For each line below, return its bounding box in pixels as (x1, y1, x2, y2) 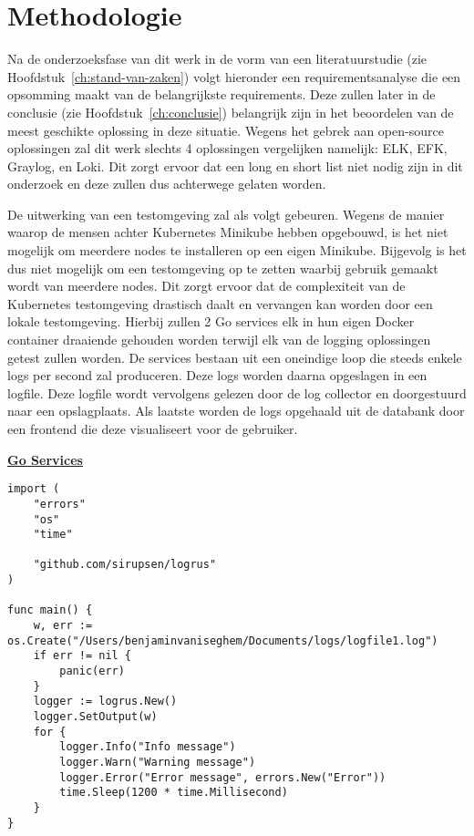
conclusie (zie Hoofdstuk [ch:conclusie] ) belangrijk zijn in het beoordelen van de (7, 102, 454, 121)
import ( (7, 482, 60, 496)
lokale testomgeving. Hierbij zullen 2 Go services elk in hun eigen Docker (7, 312, 415, 331)
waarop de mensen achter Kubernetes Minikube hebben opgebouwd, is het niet (7, 222, 448, 242)
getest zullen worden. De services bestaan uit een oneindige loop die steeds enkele (7, 347, 462, 366)
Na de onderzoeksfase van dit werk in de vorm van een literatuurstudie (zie (7, 49, 428, 68)
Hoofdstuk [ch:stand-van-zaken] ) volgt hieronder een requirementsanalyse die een (7, 67, 461, 86)
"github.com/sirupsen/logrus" (33, 558, 217, 572)
